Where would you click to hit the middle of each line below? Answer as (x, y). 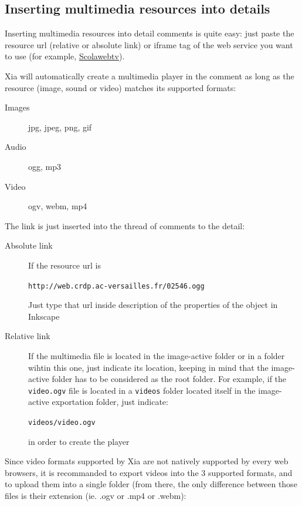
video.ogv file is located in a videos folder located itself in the (142, 390)
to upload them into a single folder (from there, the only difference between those (151, 484)
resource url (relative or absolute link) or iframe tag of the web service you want (149, 44)
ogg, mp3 (45, 166)
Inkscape (44, 316)
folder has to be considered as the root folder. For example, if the (169, 379)
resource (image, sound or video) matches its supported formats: (121, 87)
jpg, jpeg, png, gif (60, 127)
